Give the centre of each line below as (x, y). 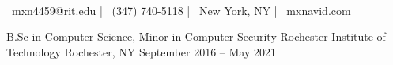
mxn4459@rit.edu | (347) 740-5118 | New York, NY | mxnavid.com (181, 10)
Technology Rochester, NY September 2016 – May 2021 (142, 51)
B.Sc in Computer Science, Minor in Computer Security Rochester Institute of (196, 36)
